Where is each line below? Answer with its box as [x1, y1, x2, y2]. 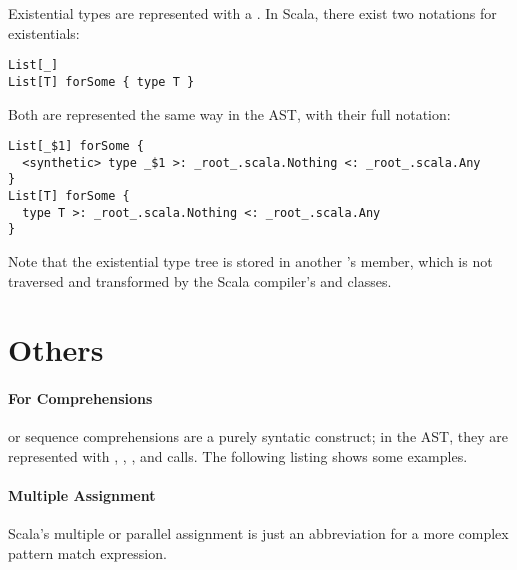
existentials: [8, 22, 80, 43]
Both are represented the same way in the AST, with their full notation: [8, 103, 451, 124]
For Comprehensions [8, 388, 153, 409]
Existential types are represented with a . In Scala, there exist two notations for [8, 3, 497, 23]
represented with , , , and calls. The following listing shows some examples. [8, 445, 468, 466]
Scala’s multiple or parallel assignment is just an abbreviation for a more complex [8, 523, 509, 544]
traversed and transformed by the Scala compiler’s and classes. [8, 270, 392, 291]
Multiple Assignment [8, 485, 156, 506]
